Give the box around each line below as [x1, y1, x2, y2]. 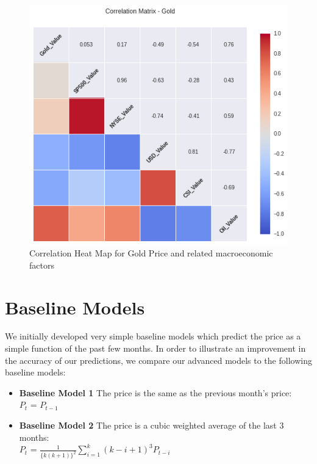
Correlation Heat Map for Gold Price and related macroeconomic [29, 247, 273, 259]
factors [29, 258, 54, 271]
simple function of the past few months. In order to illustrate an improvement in [5, 342, 306, 355]
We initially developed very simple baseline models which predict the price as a [5, 330, 301, 343]
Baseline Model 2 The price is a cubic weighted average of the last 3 [19, 419, 284, 432]
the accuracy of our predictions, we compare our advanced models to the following [5, 353, 312, 366]
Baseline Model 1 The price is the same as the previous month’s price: [19, 386, 292, 399]
